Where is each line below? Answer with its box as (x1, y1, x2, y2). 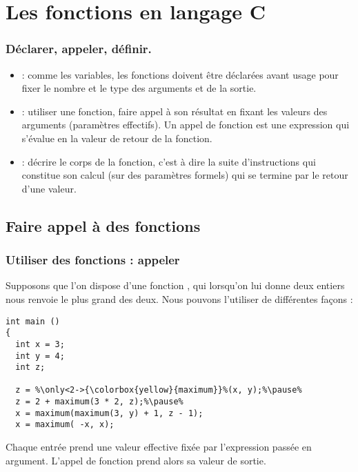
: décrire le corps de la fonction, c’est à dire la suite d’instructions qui (21, 154, 316, 168)
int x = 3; (15, 339, 65, 349)
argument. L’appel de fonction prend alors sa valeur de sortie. (6, 453, 266, 467)
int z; (15, 362, 46, 373)
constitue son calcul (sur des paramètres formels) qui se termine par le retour (21, 168, 348, 182)
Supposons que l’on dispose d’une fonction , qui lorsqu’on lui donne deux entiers (6, 278, 345, 293)
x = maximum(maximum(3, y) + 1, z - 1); (15, 408, 203, 418)
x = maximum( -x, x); (15, 420, 115, 430)
